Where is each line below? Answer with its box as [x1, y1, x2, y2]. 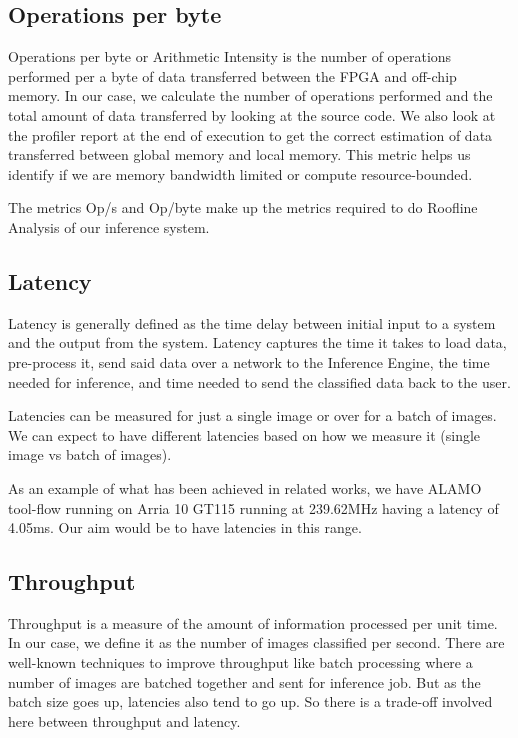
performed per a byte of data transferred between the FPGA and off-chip [8, 65, 457, 86]
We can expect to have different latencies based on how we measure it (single [8, 424, 481, 445]
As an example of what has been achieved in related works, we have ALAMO [8, 477, 482, 498]
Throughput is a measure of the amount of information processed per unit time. [8, 612, 498, 633]
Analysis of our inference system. [8, 216, 210, 237]
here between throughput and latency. [8, 710, 241, 731]
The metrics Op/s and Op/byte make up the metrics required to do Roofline [8, 197, 478, 218]
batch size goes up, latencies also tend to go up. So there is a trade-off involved [8, 691, 493, 712]
